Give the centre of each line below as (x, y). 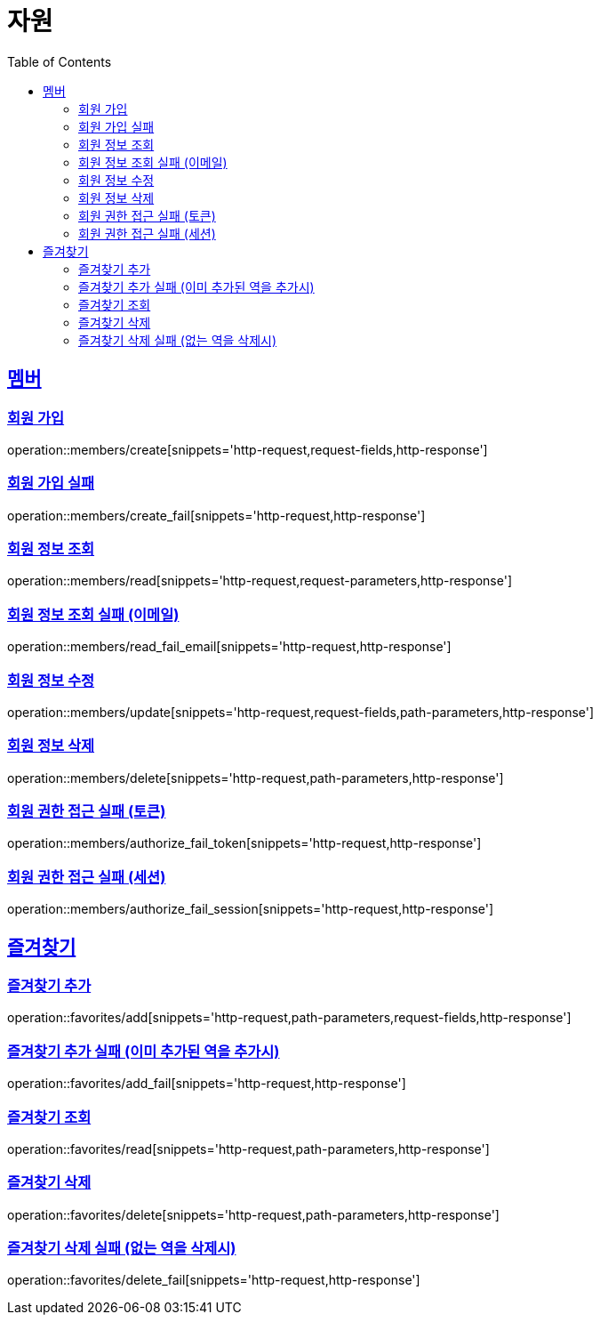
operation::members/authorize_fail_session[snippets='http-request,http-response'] (251, 909)
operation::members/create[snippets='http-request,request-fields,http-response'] (248, 449)
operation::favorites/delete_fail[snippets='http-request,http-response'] (214, 1280)
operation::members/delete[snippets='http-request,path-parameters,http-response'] (256, 778)
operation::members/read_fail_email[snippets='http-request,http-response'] (229, 647)
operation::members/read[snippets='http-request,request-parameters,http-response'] (260, 581)
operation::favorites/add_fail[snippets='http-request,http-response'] (207, 1084)
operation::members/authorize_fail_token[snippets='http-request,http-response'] (244, 843)
